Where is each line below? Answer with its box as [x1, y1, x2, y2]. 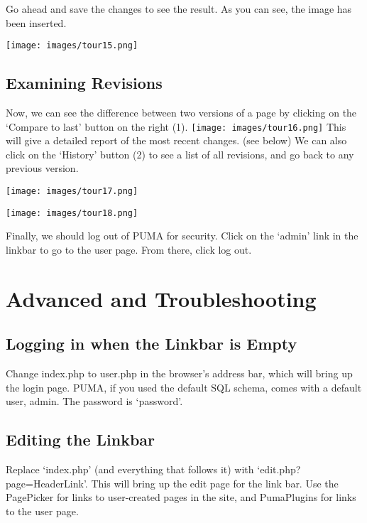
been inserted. [6, 15, 67, 30]
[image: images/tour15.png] [6, 41, 138, 51]
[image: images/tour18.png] [6, 207, 138, 218]
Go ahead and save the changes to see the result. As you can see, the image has [6, 1, 352, 16]
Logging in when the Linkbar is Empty [6, 333, 297, 355]
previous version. [6, 161, 79, 176]
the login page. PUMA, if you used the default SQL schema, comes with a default [6, 379, 362, 394]
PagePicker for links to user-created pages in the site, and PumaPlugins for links [6, 490, 356, 505]
